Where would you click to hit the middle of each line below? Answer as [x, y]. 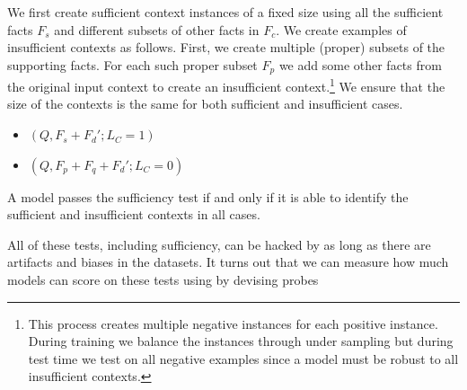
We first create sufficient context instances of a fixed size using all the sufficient [225, 12]
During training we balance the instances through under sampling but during [241, 341]
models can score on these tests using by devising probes [163, 280]
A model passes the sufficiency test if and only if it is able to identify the [208, 196]
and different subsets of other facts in [157, 29]
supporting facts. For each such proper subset [132, 64]
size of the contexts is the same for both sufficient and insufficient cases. [205, 104]
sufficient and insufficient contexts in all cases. [134, 214]
